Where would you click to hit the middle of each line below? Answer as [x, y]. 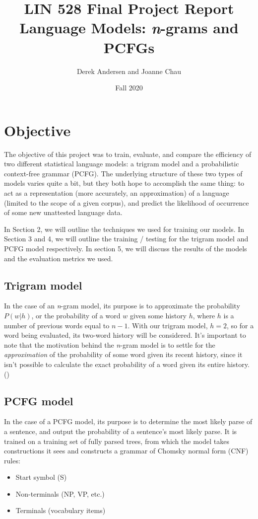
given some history [158, 315]
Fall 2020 [129, 88]
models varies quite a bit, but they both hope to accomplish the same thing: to [124, 183]
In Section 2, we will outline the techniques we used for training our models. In [124, 229]
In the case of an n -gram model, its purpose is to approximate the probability [122, 306]
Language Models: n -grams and [129, 28]
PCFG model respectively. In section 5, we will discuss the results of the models [126, 248]
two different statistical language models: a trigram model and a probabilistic [122, 164]
